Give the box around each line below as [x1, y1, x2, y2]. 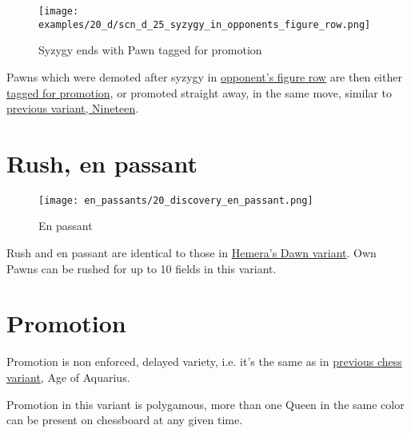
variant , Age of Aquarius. [6, 368, 130, 385]
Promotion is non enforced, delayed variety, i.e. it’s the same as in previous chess [6, 353, 402, 370]
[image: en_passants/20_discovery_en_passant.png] [38, 194, 313, 206]
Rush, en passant [6, 146, 198, 179]
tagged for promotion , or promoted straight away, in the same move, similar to [6, 84, 392, 101]
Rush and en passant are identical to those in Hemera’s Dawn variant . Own [6, 244, 377, 261]
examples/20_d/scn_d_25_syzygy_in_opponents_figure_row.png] [38, 18, 371, 30]
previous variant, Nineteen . [6, 100, 139, 117]
